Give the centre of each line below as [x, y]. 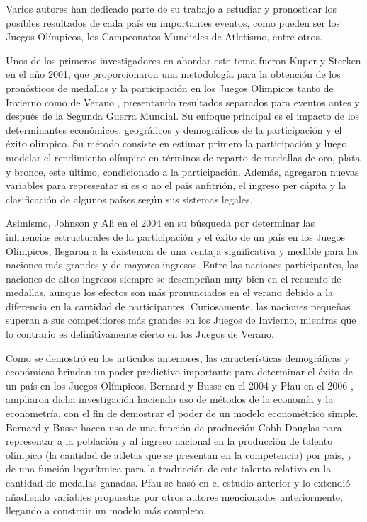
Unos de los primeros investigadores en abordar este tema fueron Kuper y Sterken [183, 60]
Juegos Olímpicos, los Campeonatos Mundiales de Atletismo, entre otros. [164, 36]
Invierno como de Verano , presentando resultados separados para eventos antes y [183, 102]
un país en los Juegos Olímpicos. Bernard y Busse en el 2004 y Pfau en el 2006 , [180, 385]
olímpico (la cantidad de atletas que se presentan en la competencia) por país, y [179, 454]
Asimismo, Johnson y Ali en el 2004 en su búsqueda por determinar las [160, 223]
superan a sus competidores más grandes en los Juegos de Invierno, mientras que [181, 320]
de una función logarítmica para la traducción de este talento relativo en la [169, 469]
